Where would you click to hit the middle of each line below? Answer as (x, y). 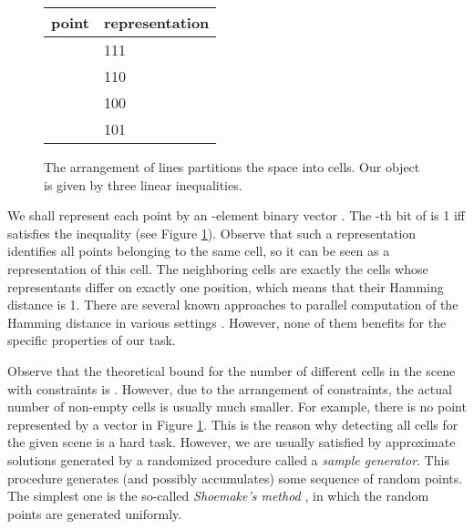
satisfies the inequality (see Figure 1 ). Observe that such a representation (212, 233)
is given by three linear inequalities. (143, 184)
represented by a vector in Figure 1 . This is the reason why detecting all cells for (233, 424)
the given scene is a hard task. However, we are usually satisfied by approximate (232, 442)
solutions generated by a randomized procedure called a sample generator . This (228, 459)
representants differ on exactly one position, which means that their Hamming (226, 286)
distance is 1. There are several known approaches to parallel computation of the (233, 305)
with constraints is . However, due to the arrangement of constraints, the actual (230, 388)
